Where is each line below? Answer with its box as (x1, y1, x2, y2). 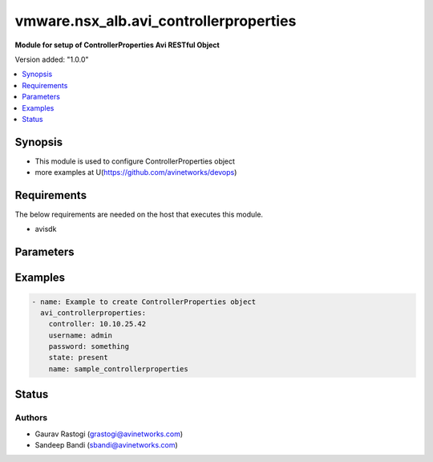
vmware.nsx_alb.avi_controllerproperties (14, 12, 297, 30)
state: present (48, 353, 108, 363)
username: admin (48, 330, 112, 340)
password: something (48, 342, 130, 351)
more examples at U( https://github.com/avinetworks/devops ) (34, 168, 237, 177)
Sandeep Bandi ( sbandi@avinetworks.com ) (34, 440, 178, 449)
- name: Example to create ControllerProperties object (31, 297, 257, 306)
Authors (14, 412, 48, 423)
